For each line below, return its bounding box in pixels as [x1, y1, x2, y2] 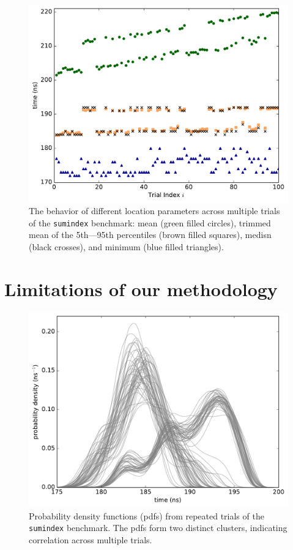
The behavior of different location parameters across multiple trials [29, 204, 280, 217]
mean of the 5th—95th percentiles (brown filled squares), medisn [29, 228, 272, 241]
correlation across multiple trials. [29, 533, 152, 546]
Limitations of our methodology [4, 276, 278, 301]
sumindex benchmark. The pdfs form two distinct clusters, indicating [29, 521, 287, 534]
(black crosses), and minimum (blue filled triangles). [29, 240, 224, 253]
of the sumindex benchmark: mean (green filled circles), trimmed [29, 216, 271, 229]
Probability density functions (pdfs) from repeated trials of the [29, 509, 264, 522]
